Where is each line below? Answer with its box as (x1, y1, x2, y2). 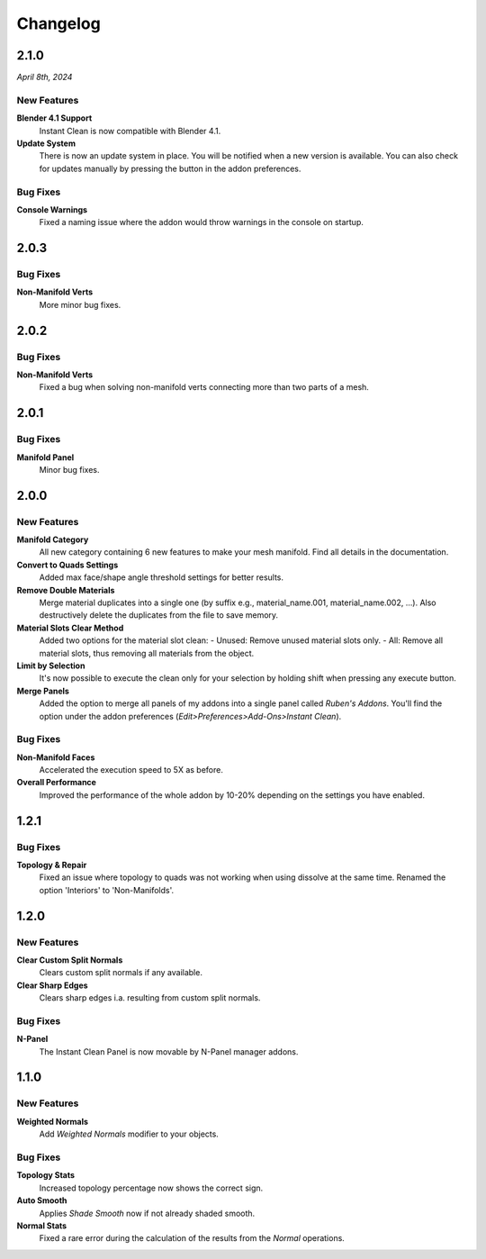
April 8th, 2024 (16, 72, 73, 83)
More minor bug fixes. (39, 299, 121, 310)
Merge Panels (16, 685, 69, 696)
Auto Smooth (16, 1195, 67, 1206)
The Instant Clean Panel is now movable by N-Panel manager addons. (39, 1046, 299, 1057)
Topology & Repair (16, 860, 87, 871)
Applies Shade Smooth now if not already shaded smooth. (39, 1208, 256, 1218)
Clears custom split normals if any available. (39, 967, 202, 978)
